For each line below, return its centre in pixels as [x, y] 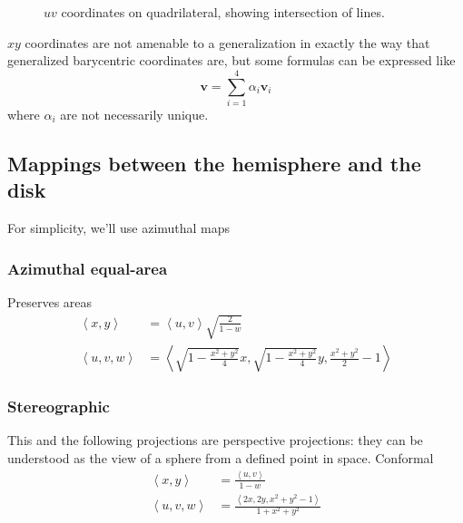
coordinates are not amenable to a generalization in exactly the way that [227, 42]
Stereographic [59, 407]
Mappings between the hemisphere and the [214, 163]
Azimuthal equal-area [88, 268]
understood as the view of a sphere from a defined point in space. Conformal [221, 457]
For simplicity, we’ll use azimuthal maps [119, 228]
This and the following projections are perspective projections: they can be [215, 440]
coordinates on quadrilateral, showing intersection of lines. [223, 12]
